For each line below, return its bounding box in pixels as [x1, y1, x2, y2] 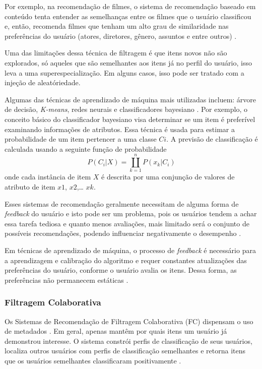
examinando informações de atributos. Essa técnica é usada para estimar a [5, 124, 235, 134]
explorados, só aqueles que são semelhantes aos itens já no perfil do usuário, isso [5, 57, 252, 68]
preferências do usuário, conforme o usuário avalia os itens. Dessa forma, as [5, 265, 237, 275]
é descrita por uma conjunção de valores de [101, 171, 235, 182]
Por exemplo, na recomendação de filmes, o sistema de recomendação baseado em [5, 1, 256, 11]
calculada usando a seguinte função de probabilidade [5, 143, 167, 154]
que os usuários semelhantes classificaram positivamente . [5, 355, 181, 365]
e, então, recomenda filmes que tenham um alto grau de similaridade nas [5, 21, 229, 31]
